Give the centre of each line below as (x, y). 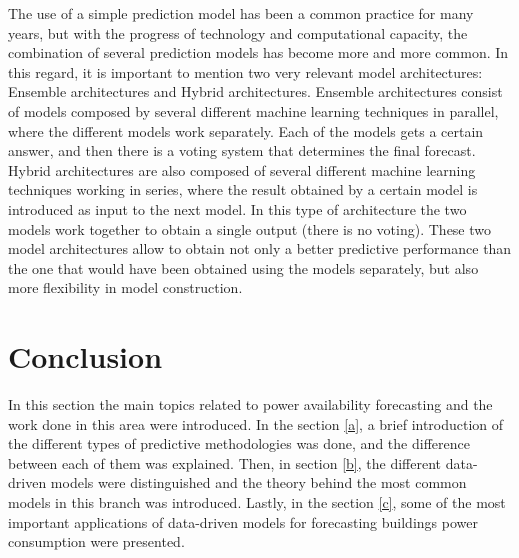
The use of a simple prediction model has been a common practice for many (241, 13)
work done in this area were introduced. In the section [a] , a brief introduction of (256, 423)
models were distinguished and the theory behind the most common (258, 482)
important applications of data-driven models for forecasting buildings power (243, 521)
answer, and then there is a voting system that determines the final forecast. (242, 150)
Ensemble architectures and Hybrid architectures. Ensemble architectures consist (255, 91)
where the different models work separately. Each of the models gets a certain (246, 130)
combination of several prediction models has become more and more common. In (258, 52)
